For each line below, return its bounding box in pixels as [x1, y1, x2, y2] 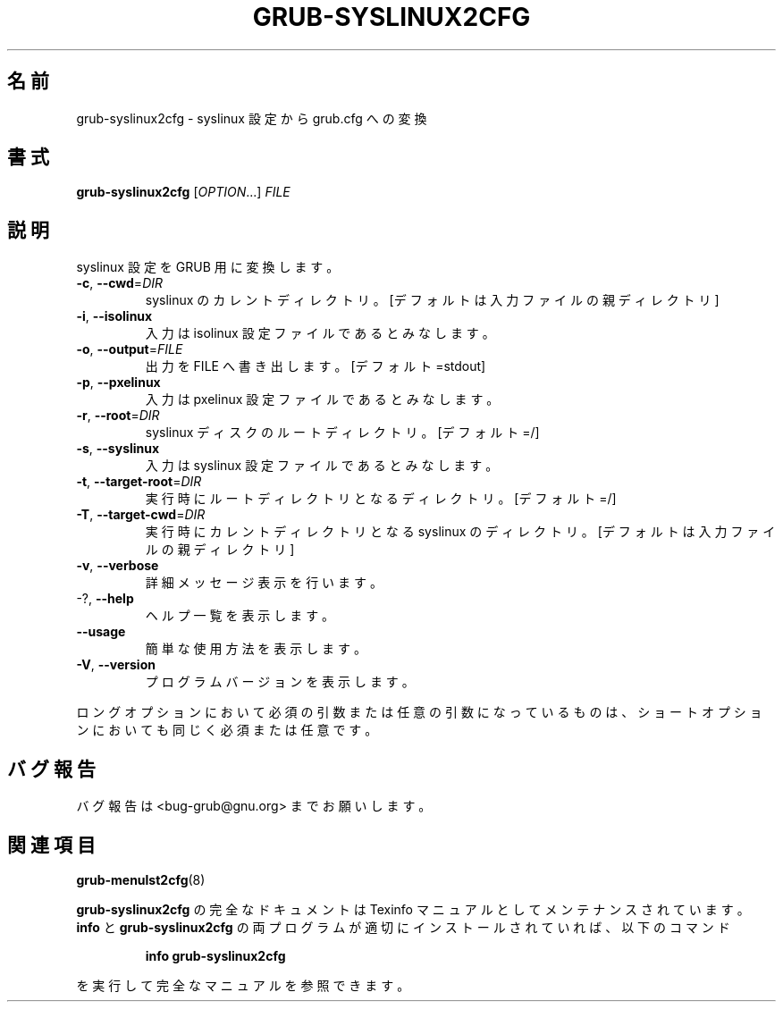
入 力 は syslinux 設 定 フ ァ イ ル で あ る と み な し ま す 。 [145, 458, 499, 474]
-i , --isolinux [76, 308, 153, 324]
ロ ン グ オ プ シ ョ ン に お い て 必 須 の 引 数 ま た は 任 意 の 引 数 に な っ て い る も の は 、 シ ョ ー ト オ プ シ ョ [76, 704, 762, 720]
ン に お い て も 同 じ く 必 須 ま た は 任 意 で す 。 [76, 722, 378, 738]
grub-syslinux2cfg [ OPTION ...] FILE [76, 184, 290, 200]
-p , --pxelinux [76, 374, 161, 391]
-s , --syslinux [76, 441, 160, 457]
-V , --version [76, 657, 156, 673]
